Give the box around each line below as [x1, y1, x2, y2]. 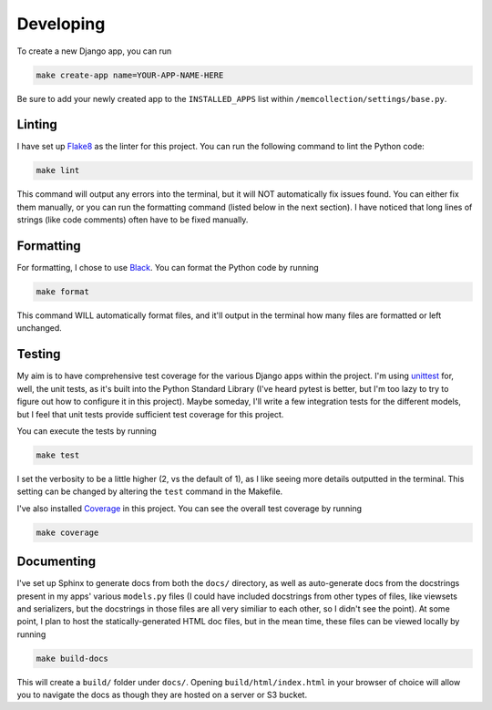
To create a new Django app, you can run [16, 46, 172, 57]
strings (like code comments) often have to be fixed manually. [16, 214, 249, 225]
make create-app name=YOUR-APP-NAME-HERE [36, 69, 224, 80]
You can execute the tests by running [16, 425, 157, 437]
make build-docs [36, 653, 109, 664]
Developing [16, 14, 106, 34]
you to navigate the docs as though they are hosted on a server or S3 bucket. [16, 689, 308, 701]
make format [36, 287, 90, 297]
